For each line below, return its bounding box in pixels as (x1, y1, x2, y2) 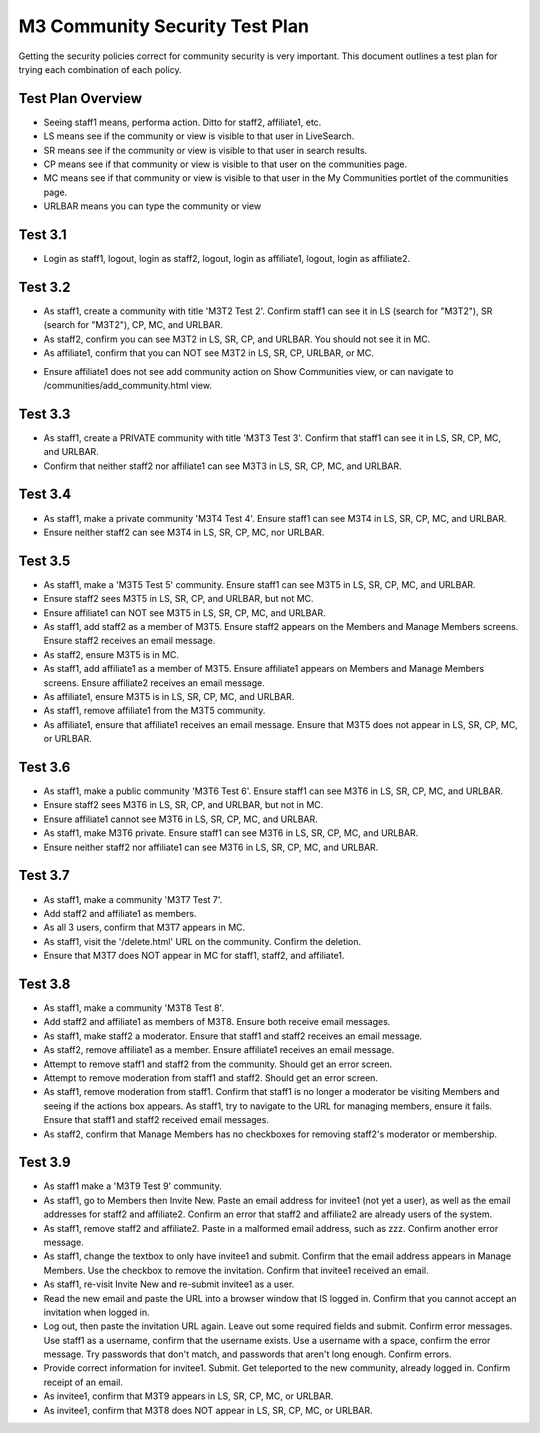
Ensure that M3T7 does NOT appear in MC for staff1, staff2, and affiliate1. (43, 950, 345, 962)
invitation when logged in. (43, 1306, 150, 1318)
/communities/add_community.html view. (43, 379, 212, 391)
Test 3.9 (18, 1154, 71, 1171)
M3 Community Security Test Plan (18, 15, 310, 37)
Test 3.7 (18, 867, 70, 884)
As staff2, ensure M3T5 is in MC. (43, 648, 180, 660)
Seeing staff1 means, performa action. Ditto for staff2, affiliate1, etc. (43, 116, 322, 128)
